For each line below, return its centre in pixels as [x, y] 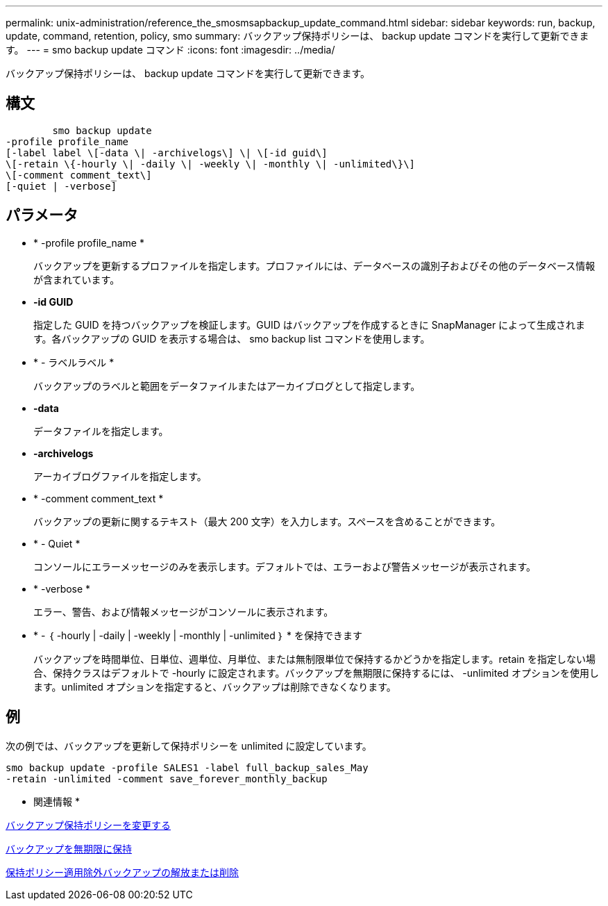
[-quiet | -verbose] [61, 186]
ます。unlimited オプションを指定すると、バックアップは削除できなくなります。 [215, 686]
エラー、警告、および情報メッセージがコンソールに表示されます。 [184, 611]
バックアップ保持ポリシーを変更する [88, 825]
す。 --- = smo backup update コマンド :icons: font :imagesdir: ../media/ [170, 50]
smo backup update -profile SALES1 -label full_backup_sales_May [187, 767]
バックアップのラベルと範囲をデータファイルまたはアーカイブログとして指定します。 [227, 386]
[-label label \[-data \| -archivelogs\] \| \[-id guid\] [167, 153]
